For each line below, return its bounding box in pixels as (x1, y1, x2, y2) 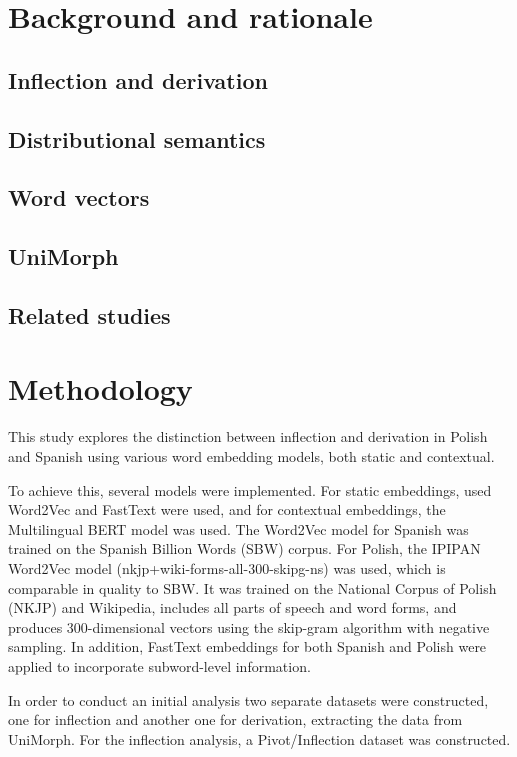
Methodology (8, 368, 193, 409)
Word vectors (8, 182, 150, 213)
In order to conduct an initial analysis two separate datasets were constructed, (8, 689, 489, 710)
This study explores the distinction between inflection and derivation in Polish (8, 426, 488, 447)
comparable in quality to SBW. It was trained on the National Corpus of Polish (8, 577, 497, 598)
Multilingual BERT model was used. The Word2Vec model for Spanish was (8, 518, 469, 539)
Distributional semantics (8, 123, 266, 154)
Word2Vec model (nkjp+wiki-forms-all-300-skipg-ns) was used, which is (8, 557, 446, 578)
